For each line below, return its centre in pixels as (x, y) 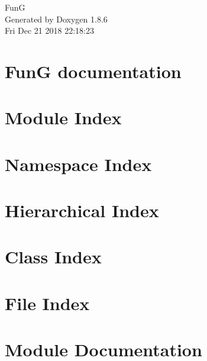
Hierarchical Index (82, 210)
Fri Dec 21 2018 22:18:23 (49, 30)
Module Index (63, 117)
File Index (47, 303)
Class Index (53, 257)
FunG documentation (93, 71)
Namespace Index (78, 164)
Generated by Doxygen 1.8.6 (56, 19)
